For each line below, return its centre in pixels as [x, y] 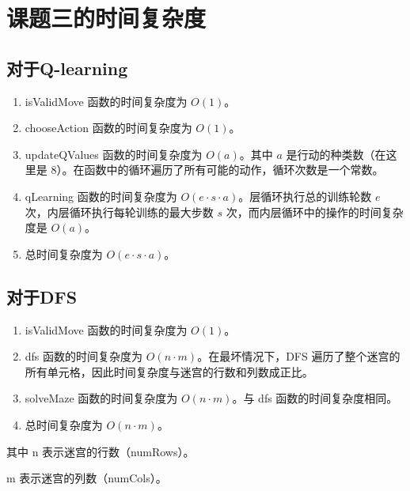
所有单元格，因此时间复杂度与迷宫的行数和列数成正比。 [169, 371]
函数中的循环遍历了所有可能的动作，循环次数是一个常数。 [234, 170]
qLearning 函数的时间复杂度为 [101, 196]
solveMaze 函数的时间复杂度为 [101, 398]
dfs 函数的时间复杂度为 [84, 356]
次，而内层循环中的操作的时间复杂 [315, 212]
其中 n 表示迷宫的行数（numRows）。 [101, 451]
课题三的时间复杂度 [106, 18]
